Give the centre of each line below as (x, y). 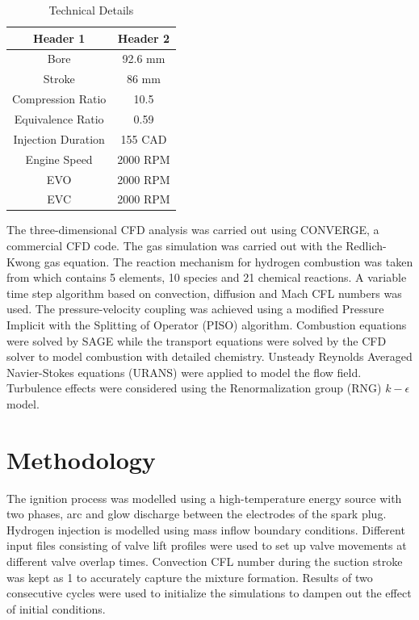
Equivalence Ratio (59, 118)
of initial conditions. (56, 608)
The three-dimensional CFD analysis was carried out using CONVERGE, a (193, 230)
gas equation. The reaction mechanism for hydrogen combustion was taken (228, 261)
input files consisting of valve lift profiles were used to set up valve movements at (207, 545)
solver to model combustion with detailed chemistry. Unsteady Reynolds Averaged (209, 356)
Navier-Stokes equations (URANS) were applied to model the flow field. (184, 372)
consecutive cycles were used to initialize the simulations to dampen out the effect (209, 593)
